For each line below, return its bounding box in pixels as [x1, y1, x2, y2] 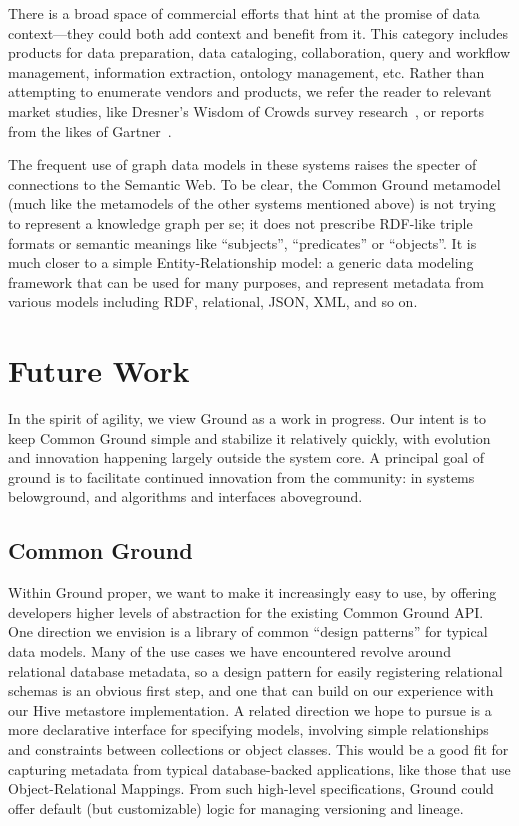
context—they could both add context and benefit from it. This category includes [8, 22, 508, 43]
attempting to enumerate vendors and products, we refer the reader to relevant [8, 81, 492, 102]
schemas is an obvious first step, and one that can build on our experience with [8, 680, 494, 701]
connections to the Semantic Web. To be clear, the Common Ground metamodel [8, 173, 501, 194]
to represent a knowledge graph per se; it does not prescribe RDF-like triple [8, 212, 473, 233]
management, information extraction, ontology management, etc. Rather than [8, 61, 485, 82]
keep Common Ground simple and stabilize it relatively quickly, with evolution [8, 427, 491, 448]
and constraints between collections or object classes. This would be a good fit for [8, 738, 509, 759]
